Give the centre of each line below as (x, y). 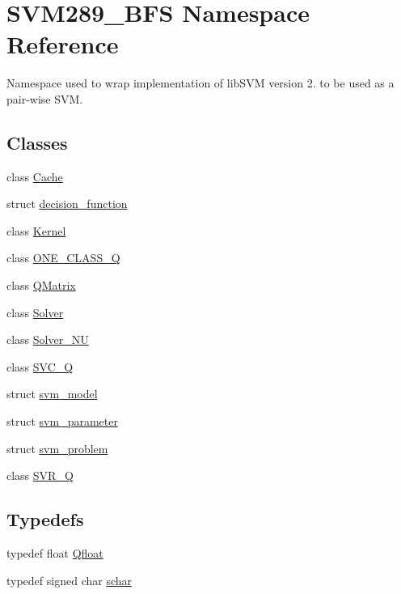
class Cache (35, 176)
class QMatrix (41, 285)
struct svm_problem (57, 448)
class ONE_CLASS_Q (63, 258)
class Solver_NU (48, 339)
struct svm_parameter (62, 421)
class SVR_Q (40, 475)
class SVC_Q (40, 366)
